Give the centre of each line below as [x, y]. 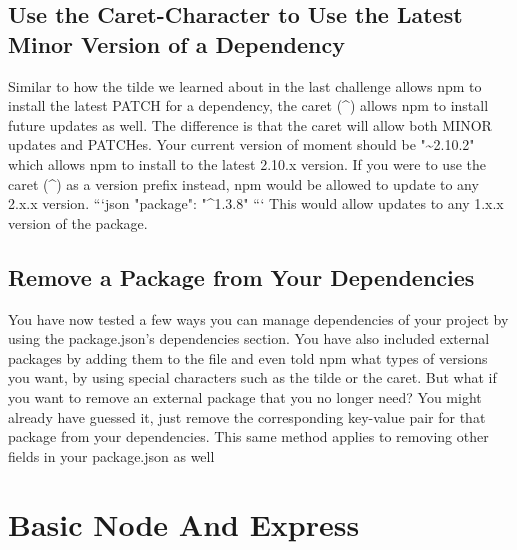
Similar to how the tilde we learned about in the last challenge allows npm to [245, 85]
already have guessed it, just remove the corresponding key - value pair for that [247, 416]
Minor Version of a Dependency [176, 43]
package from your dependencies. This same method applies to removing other [248, 436]
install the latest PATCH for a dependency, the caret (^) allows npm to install [248, 105]
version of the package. [78, 222]
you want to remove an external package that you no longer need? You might [245, 396]
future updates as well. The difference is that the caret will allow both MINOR [250, 124]
